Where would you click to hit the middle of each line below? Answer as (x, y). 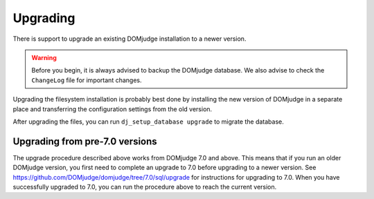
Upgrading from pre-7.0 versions (85, 141)
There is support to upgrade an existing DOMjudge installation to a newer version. (130, 39)
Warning (44, 57)
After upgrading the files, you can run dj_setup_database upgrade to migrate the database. (148, 122)
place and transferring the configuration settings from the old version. (113, 109)
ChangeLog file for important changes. (87, 80)
